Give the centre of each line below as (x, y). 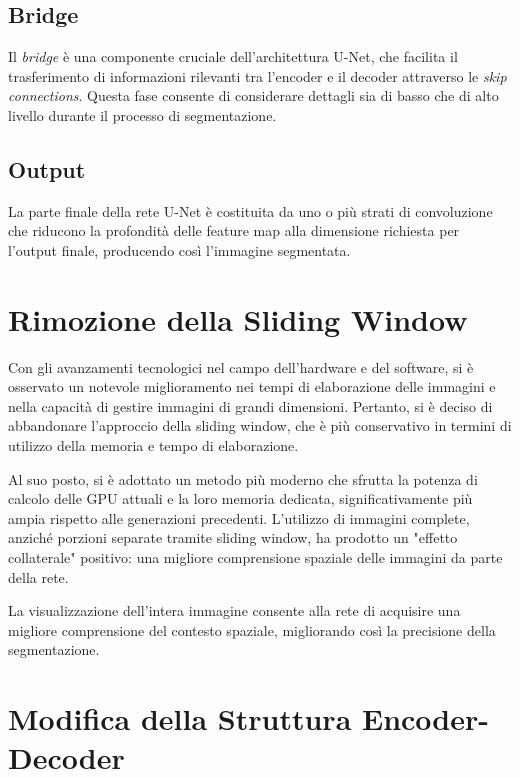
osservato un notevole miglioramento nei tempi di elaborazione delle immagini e (252, 386)
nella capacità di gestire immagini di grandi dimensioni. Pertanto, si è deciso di (250, 405)
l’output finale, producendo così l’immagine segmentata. (179, 249)
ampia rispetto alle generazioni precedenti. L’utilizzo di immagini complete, (239, 517)
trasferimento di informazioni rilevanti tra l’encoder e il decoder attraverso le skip (257, 75)
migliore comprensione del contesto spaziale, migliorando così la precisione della (252, 629)
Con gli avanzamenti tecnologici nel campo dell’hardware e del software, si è (241, 366)
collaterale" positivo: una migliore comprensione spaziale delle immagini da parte (255, 557)
